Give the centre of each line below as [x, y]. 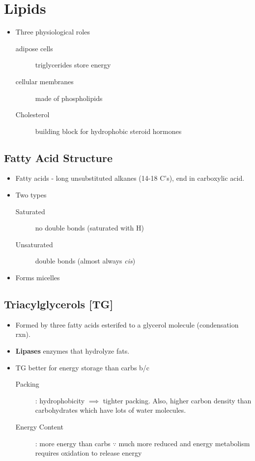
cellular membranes [44, 81]
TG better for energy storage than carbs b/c [83, 367]
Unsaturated [34, 244]
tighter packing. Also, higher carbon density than [177, 400]
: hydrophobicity [60, 400]
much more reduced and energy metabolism [184, 443]
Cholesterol [32, 115]
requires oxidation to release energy [88, 453]
